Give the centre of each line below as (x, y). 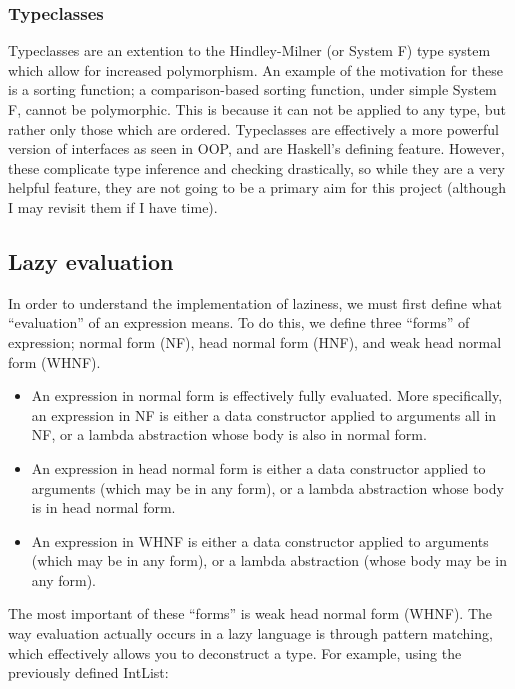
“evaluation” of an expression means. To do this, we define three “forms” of (239, 322)
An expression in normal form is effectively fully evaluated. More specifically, (267, 395)
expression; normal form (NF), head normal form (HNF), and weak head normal (255, 341)
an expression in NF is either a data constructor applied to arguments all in (264, 414)
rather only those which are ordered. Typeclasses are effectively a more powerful (253, 128)
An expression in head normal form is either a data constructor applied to (258, 467)
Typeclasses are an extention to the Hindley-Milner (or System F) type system (249, 50)
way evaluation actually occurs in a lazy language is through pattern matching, (250, 633)
